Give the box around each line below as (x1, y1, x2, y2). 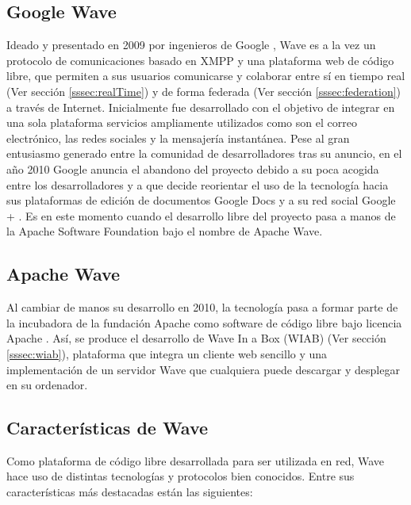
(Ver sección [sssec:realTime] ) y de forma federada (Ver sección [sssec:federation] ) (6, 82, 401, 99)
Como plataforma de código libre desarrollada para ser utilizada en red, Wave (6, 452, 385, 469)
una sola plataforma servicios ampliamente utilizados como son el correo (6, 114, 357, 131)
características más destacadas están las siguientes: (6, 484, 253, 500)
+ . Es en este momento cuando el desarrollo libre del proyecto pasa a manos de (6, 207, 396, 224)
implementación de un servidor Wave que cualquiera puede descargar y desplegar (6, 361, 400, 377)
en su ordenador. (6, 377, 88, 393)
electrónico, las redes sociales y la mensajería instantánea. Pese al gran (6, 129, 350, 146)
